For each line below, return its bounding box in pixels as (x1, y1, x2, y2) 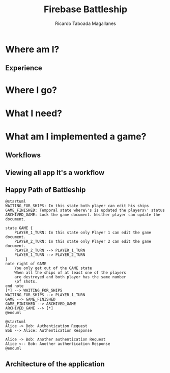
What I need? (5, 107, 63, 119)
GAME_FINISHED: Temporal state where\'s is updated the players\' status (5, 208, 165, 213)
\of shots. (14, 279, 38, 284)
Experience (5, 64, 42, 72)
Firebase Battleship (43, 4, 128, 15)
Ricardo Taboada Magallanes (55, 20, 116, 26)
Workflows (5, 151, 41, 160)
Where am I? (5, 43, 60, 55)
